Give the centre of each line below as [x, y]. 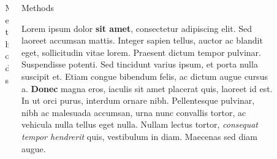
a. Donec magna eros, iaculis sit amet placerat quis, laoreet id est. [147, 88]
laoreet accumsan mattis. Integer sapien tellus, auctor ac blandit [142, 40]
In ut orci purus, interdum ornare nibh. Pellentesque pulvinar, [138, 100]
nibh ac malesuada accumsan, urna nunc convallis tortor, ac [134, 112]
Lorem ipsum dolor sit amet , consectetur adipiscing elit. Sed [136, 28]
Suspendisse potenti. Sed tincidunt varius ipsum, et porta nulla [139, 64]
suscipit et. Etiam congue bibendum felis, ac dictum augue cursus [144, 76]
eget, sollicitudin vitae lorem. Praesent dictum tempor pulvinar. [141, 52]
